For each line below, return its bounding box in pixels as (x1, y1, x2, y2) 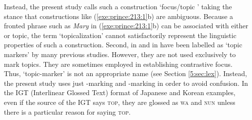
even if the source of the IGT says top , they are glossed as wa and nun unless (4, 97, 235, 107)
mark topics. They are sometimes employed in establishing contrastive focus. (4, 59, 233, 69)
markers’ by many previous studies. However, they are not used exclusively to (4, 49, 236, 59)
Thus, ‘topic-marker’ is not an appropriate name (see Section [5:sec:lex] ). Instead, (4, 68, 247, 79)
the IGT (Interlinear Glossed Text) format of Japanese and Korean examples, (4, 87, 235, 98)
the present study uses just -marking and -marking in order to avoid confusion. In (4, 78, 248, 88)
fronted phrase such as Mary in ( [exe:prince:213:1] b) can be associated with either (4, 20, 249, 31)
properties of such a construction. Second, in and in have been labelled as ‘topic (4, 40, 242, 50)
